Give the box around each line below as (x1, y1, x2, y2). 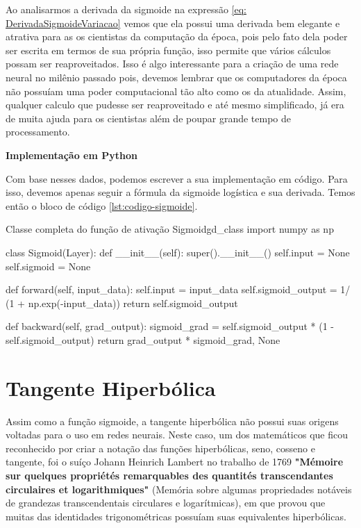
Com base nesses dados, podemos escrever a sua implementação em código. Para (6, 171, 348, 185)
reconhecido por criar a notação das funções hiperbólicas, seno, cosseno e (6, 440, 315, 455)
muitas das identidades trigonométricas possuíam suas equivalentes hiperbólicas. (6, 509, 346, 523)
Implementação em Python (6, 147, 137, 162)
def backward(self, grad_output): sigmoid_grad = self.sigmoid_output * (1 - (6, 319, 334, 333)
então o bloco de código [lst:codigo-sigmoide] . (6, 198, 198, 213)
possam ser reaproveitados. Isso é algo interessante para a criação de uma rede (6, 56, 339, 71)
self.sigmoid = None (6, 258, 91, 273)
